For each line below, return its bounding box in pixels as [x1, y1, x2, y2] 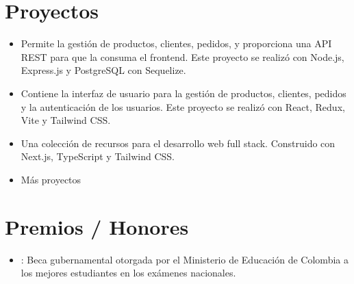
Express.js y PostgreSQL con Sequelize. [21, 63, 186, 77]
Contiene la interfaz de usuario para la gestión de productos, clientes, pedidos [21, 86, 346, 100]
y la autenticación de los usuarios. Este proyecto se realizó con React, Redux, [21, 99, 345, 114]
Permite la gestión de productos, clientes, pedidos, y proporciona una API [21, 36, 332, 51]
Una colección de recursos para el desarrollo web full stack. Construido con [21, 135, 336, 150]
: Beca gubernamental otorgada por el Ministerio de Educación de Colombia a [21, 252, 349, 266]
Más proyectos [21, 172, 81, 186]
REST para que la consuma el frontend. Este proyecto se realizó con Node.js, [21, 49, 344, 64]
